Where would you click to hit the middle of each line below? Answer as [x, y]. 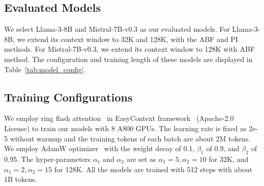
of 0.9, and [223, 148]
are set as [141, 159]
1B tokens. [21, 179]
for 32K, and [229, 159]
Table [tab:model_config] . [45, 69]
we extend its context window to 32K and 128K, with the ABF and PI [128, 39]
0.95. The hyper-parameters [47, 159]
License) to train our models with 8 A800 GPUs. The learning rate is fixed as [125, 128]
